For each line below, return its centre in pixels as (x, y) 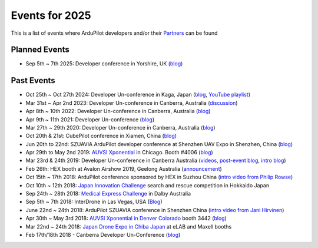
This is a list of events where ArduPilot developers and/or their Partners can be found (114, 33)
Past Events (33, 80)
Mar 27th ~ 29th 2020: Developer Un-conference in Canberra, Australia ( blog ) (120, 127)
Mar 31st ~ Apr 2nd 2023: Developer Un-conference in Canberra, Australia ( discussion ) (132, 102)
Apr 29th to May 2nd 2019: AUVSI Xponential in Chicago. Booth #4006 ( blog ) (119, 153)
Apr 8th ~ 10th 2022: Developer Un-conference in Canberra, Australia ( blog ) (118, 111)
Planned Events (40, 50)
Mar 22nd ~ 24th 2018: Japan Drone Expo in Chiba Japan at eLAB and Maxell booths (129, 226)
